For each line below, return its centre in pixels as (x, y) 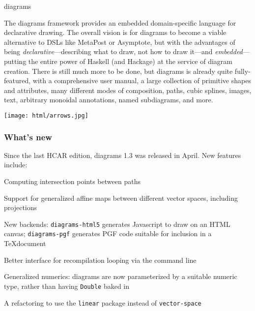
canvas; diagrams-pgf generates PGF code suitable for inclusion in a (108, 233)
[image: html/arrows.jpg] (46, 115)
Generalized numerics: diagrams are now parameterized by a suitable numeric (121, 276)
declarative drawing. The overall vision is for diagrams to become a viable (115, 32)
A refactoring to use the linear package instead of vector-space (103, 302)
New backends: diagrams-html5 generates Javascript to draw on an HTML (117, 224)
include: (16, 165)
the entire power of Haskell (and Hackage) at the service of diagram (130, 61)
